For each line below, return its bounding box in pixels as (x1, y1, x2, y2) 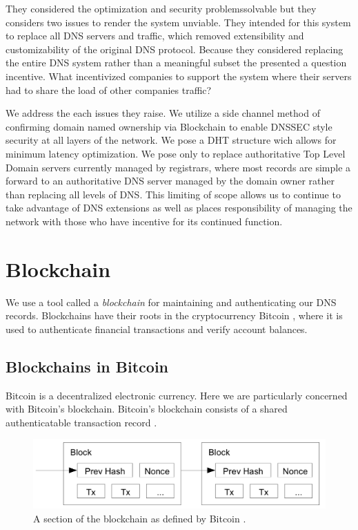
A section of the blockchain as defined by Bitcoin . (33, 511, 246, 525)
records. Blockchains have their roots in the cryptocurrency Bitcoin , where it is (6, 308, 343, 323)
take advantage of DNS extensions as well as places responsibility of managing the (6, 200, 352, 215)
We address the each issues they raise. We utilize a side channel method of (6, 106, 320, 120)
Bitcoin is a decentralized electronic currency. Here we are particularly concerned (6, 388, 348, 402)
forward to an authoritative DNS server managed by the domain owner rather (6, 173, 335, 188)
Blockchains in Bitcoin (6, 355, 169, 377)
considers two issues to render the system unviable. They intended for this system (6, 15, 351, 29)
